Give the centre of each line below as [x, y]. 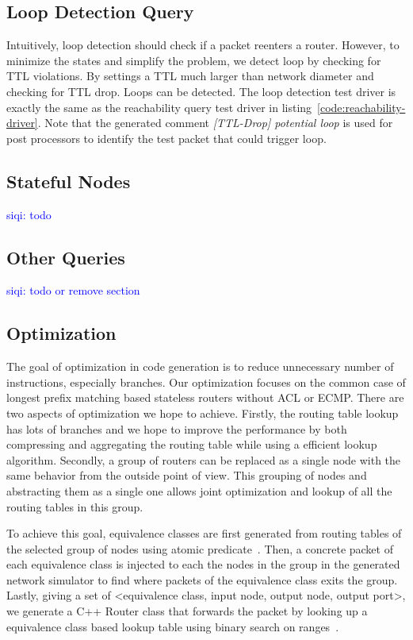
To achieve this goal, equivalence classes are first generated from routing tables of [204, 533]
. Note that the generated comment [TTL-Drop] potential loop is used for [215, 123]
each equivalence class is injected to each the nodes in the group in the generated [203, 564]
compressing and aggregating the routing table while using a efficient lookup [192, 444]
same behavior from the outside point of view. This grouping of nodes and [187, 475]
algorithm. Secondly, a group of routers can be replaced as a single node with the [204, 459]
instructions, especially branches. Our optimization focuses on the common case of [206, 382]
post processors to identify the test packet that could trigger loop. [166, 138]
